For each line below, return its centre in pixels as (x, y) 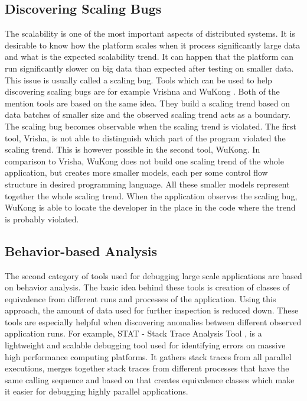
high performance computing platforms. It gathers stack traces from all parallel (148, 356)
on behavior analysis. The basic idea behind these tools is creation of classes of (147, 287)
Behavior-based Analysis (81, 250)
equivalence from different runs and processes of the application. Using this (141, 298)
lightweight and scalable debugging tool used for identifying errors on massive (145, 345)
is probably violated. (42, 219)
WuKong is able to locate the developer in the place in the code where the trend (150, 207)
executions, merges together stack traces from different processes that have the (147, 368)
